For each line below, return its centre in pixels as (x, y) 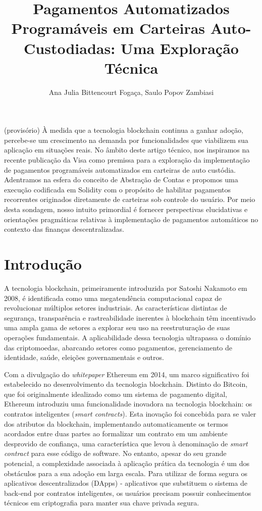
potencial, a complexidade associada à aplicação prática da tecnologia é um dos (127, 463)
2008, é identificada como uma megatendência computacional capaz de (113, 298)
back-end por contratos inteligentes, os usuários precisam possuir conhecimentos (128, 493)
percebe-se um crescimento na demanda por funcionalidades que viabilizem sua (126, 140)
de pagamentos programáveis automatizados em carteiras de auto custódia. (120, 169)
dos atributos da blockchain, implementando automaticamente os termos (116, 423)
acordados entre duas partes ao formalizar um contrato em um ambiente (116, 433)
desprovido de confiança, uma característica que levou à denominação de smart (126, 443)
